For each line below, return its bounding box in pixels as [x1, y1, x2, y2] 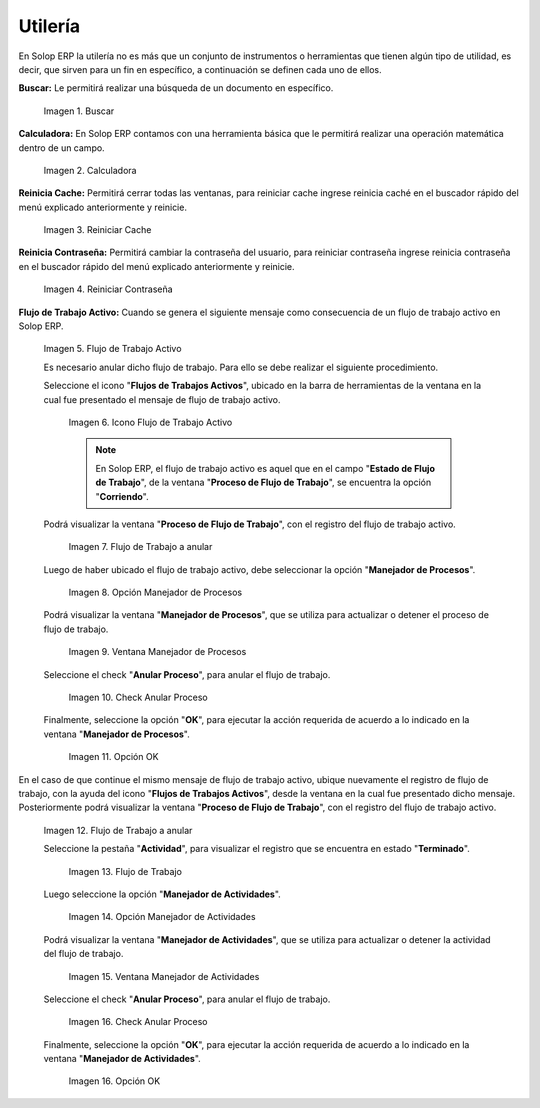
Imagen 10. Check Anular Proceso [68, 691, 209, 704]
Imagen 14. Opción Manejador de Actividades [68, 911, 256, 923]
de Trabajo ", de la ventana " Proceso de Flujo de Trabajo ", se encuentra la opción [95, 476, 432, 489]
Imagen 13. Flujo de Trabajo [68, 865, 182, 877]
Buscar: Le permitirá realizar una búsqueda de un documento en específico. [18, 82, 334, 94]
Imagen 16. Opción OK [68, 1075, 161, 1087]
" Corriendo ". [95, 490, 149, 502]
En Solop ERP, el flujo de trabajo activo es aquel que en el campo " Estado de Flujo [95, 462, 435, 474]
